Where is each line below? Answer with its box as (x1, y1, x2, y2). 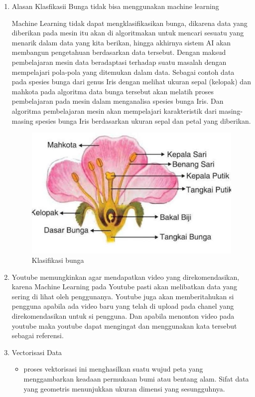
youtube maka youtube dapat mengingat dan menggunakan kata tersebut (11, 320, 237, 331)
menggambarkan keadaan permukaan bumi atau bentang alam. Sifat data (23, 374, 249, 384)
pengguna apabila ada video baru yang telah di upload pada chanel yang (11, 301, 234, 311)
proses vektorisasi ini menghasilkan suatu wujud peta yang (23, 364, 203, 374)
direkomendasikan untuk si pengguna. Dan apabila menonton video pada (11, 311, 235, 321)
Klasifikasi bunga (31, 255, 84, 265)
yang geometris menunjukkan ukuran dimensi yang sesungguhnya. (23, 383, 225, 394)
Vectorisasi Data (11, 347, 62, 357)
